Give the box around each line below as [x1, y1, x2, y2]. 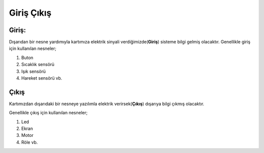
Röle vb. [21, 139, 38, 145]
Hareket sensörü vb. [21, 75, 63, 81]
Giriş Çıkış [9, 7, 51, 18]
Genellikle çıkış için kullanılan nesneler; [9, 110, 88, 116]
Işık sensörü [21, 68, 46, 74]
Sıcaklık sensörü [21, 62, 55, 67]
